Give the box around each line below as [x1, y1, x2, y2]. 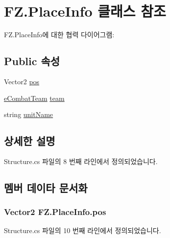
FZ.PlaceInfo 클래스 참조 [4, 1, 166, 21]
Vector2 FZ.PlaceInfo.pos [4, 206, 106, 218]
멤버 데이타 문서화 [4, 180, 88, 195]
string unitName [4, 109, 53, 119]
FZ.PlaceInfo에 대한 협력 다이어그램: [4, 29, 115, 40]
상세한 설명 [4, 133, 55, 148]
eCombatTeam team [4, 93, 65, 103]
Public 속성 [4, 53, 60, 69]
